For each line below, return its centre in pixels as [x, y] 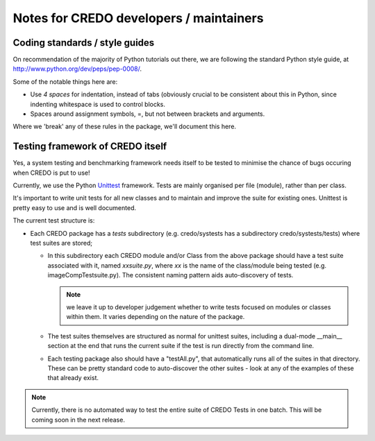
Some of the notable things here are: [65, 81]
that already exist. [73, 378]
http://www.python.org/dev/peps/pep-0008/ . [77, 69]
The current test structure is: [54, 220]
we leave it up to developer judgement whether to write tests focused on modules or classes [199, 307]
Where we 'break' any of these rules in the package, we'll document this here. [124, 127]
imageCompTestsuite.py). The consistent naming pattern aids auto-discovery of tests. [170, 275]
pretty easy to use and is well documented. [75, 207]
